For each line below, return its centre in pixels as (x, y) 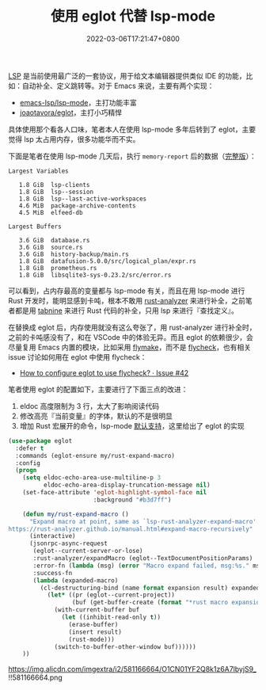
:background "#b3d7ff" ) (132, 500)
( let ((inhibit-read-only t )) (111, 618)
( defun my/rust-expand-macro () (76, 514)
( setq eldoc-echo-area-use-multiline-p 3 (91, 478)
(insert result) (95, 632)
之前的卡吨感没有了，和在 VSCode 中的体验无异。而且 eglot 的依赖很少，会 (131, 337)
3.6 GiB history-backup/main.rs (74, 254)
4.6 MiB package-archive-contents (77, 206)
